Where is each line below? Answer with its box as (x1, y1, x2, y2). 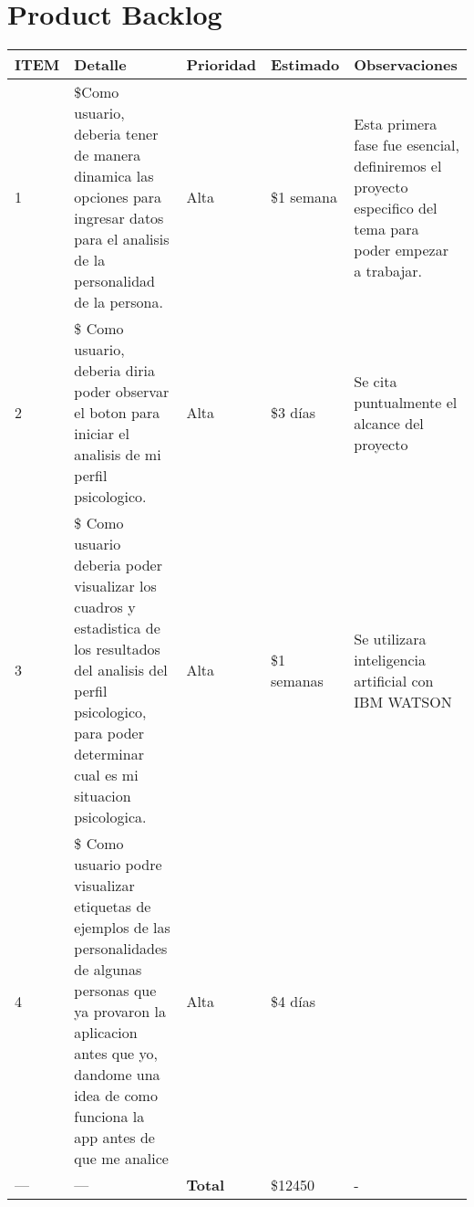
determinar (74, 743, 144, 765)
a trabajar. (354, 259, 423, 281)
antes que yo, (74, 1043, 158, 1065)
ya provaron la (74, 1001, 166, 1023)
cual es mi (74, 764, 139, 786)
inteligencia (354, 648, 426, 670)
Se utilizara (354, 627, 427, 649)
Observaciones (354, 54, 458, 76)
